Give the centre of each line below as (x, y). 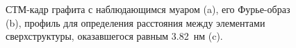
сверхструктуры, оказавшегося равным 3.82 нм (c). (114, 36)
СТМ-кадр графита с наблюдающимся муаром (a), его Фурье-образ (148, 9)
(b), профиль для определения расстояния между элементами (135, 22)
